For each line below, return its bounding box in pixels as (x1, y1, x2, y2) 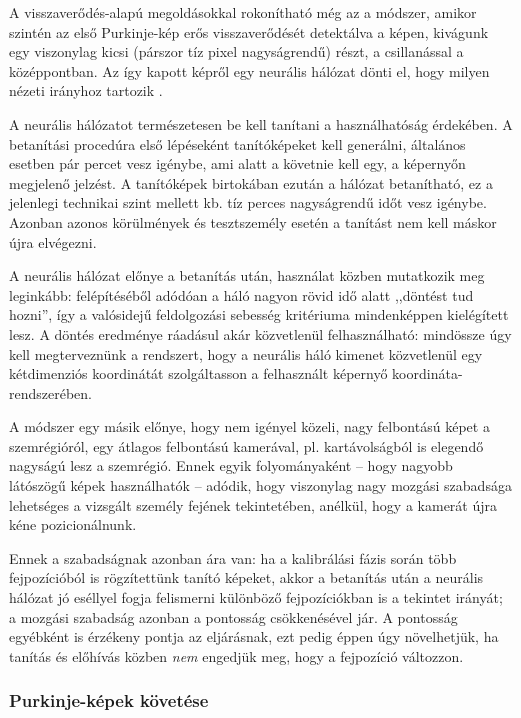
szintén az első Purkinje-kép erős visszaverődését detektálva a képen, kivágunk (9, 21, 489, 42)
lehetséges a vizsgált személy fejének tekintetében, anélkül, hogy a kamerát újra (9, 494, 498, 515)
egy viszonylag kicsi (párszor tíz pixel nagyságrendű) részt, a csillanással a (9, 41, 464, 62)
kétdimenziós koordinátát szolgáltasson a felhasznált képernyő (9, 363, 388, 384)
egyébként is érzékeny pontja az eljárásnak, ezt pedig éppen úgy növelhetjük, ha (9, 626, 499, 647)
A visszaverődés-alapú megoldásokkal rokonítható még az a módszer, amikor (9, 2, 477, 22)
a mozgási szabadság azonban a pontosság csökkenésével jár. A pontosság (9, 606, 458, 627)
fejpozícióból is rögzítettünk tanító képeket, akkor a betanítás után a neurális (9, 567, 484, 588)
